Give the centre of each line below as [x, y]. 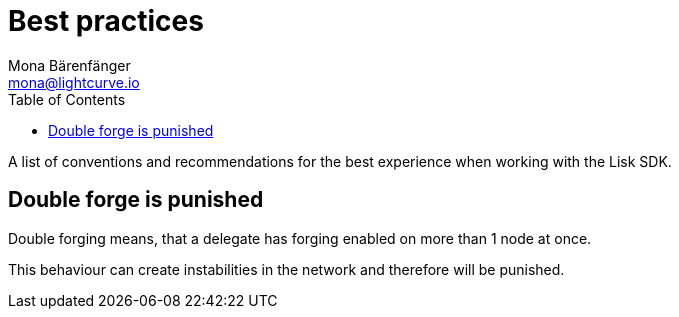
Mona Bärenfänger [69, 65]
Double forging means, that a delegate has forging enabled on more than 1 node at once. [300, 238]
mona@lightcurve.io [74, 82]
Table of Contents [67, 99]
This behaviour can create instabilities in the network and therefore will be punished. [286, 269]
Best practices [106, 21]
